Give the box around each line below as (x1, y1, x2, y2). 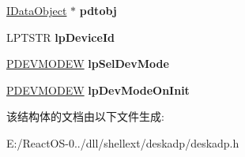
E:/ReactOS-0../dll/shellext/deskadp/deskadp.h (6, 134, 239, 151)
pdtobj (79, 2, 117, 18)
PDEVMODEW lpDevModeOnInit (6, 81, 190, 98)
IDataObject (6, 2, 67, 18)
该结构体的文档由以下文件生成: (6, 108, 164, 125)
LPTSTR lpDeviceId (6, 28, 115, 45)
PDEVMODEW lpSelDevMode (6, 55, 169, 72)
